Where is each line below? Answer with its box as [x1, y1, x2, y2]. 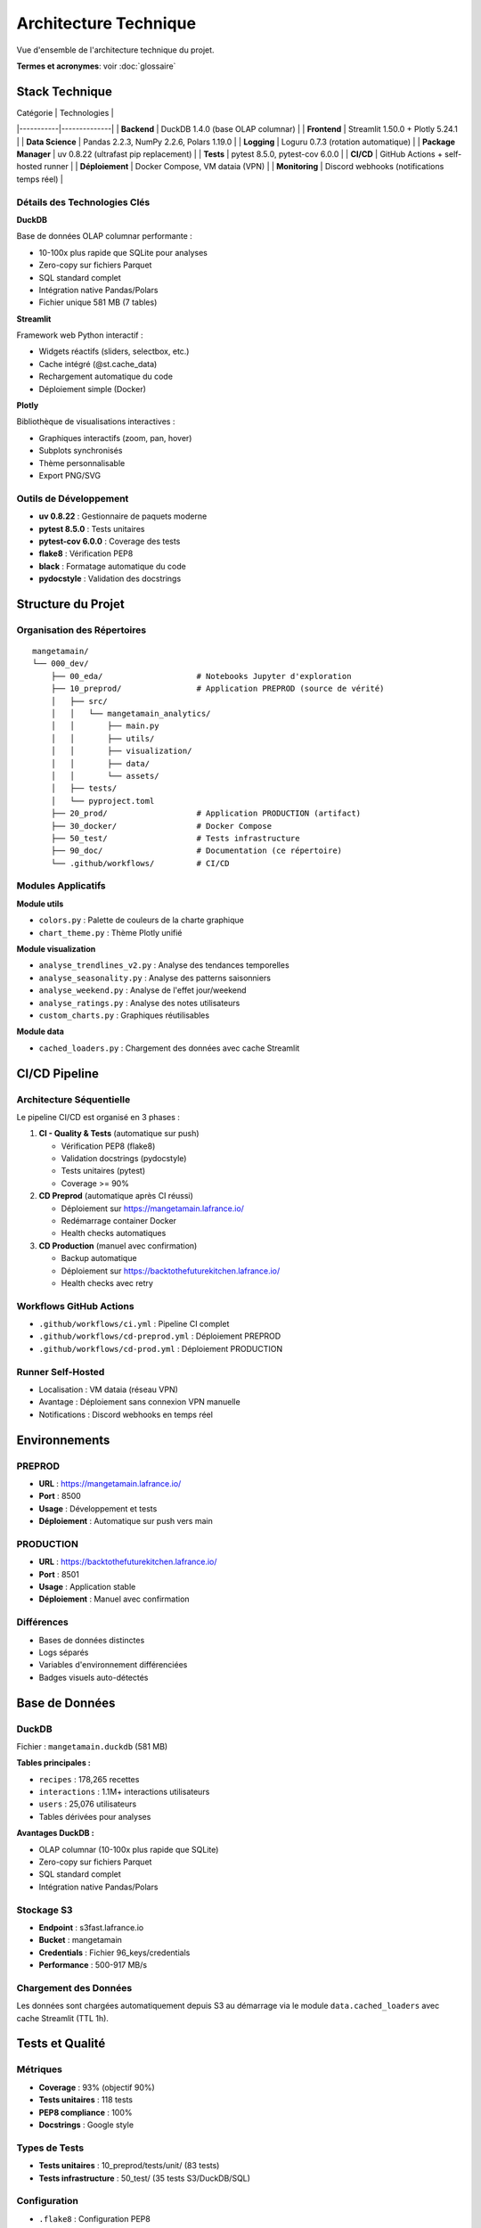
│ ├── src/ [50, 696, 108, 706]
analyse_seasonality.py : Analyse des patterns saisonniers [38, 972, 272, 983]
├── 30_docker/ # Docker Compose [50, 821, 272, 831]
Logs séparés [38, 1647, 89, 1658]
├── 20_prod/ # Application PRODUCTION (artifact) [50, 808, 362, 819]
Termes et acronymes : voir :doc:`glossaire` [16, 61, 176, 71]
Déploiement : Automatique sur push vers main [38, 1516, 213, 1527]
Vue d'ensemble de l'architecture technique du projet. [16, 45, 215, 55]
